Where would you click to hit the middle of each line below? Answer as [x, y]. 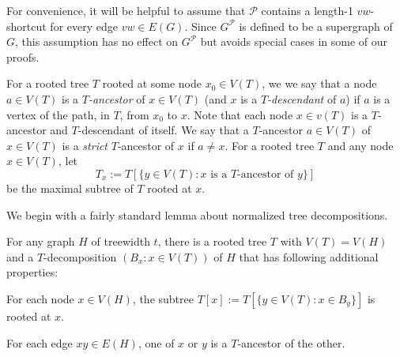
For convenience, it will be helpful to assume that [126, 10]
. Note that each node [240, 114]
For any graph [41, 241]
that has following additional [309, 256]
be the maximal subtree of [70, 188]
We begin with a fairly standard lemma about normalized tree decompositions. [197, 214]
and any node [360, 145]
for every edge [84, 26]
